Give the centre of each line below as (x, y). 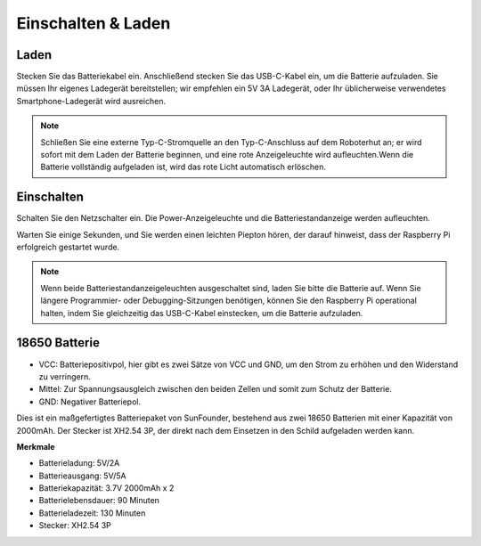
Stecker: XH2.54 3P (75, 526)
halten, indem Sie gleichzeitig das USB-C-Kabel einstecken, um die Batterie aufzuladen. (202, 313)
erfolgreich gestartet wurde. (68, 247)
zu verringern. (65, 376)
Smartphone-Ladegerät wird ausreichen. (91, 101)
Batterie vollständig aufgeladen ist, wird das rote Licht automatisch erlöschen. (183, 167)
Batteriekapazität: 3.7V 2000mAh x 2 (106, 488)
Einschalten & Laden (94, 23)
